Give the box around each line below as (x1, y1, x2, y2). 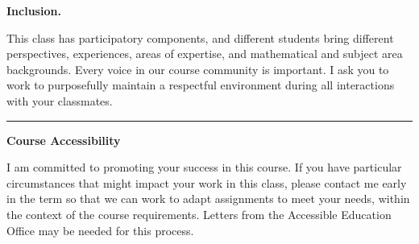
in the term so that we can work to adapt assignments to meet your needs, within (6, 190, 410, 207)
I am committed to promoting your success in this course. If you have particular (6, 159, 402, 176)
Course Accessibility (6, 131, 121, 148)
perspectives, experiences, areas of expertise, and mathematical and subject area (6, 45, 403, 62)
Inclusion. (6, 2, 61, 19)
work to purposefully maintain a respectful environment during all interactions (6, 77, 395, 93)
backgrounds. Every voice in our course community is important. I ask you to (6, 60, 389, 77)
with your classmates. (6, 92, 113, 109)
